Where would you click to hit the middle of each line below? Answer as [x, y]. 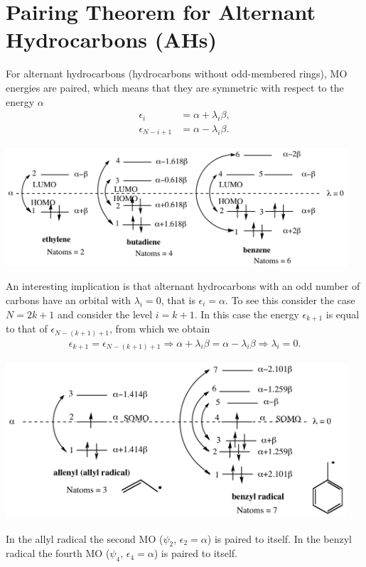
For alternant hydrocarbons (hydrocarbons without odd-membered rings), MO [177, 74]
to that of [27, 329]
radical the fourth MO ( [58, 553]
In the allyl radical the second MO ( [85, 538]
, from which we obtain [160, 329]
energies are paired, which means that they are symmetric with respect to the [175, 87]
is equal [343, 314]
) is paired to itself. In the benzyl [279, 538]
